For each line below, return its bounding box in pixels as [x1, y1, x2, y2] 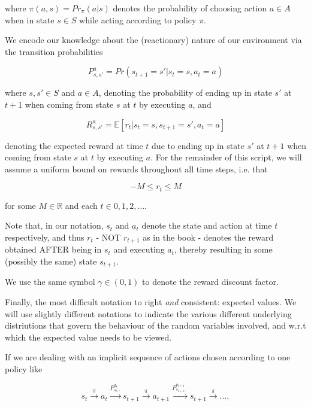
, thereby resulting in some [174, 243, 273, 256]
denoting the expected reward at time [5, 139, 143, 151]
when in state [5, 13, 55, 26]
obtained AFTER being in [5, 243, 102, 256]
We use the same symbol [5, 275, 95, 288]
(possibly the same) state [5, 255, 97, 268]
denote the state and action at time [141, 219, 272, 232]
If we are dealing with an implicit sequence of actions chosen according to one [5, 351, 291, 363]
